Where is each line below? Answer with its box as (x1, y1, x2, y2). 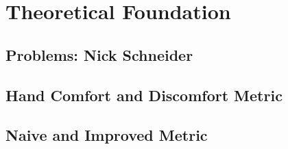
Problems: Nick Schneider (5, 44, 193, 65)
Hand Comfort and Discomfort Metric (5, 84, 283, 105)
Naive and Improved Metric (5, 124, 208, 146)
